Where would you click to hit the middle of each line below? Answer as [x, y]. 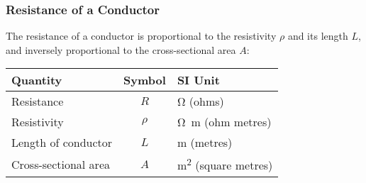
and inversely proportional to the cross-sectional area [121, 49]
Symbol [145, 80]
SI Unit [198, 80]
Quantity [37, 80]
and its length [318, 36]
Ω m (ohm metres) [224, 122]
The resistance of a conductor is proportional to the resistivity [141, 36]
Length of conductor [62, 143]
